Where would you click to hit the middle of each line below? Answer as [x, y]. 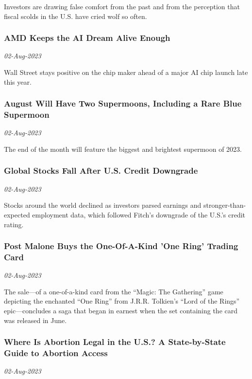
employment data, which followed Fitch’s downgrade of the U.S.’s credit [139, 214]
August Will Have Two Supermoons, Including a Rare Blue [123, 103]
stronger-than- [225, 205]
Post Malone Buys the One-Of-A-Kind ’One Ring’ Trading [121, 246]
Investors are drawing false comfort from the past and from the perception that [122, 6]
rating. [14, 224]
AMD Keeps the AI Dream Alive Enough [87, 38]
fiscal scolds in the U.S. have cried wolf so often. [76, 16]
